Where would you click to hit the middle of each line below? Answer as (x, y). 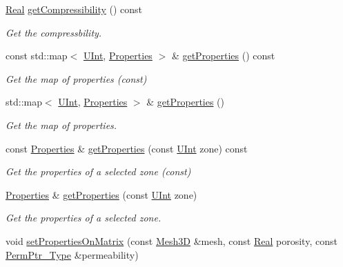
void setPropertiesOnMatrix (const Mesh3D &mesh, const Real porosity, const (171, 240)
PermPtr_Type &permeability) (72, 254)
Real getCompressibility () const (74, 9)
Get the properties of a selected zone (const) (98, 171)
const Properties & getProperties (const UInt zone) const (127, 148)
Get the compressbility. (54, 32)
